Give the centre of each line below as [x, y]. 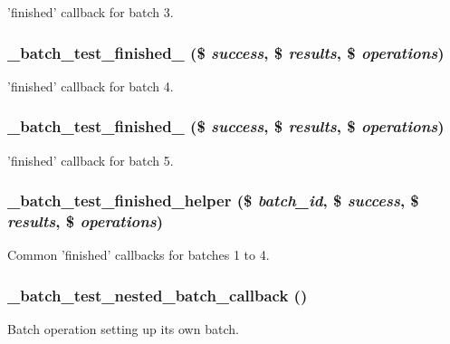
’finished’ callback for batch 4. [91, 86]
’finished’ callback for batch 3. [91, 12]
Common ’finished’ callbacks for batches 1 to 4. [139, 255]
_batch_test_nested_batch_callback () [158, 295]
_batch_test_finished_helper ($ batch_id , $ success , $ [213, 201]
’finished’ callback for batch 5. [91, 160]
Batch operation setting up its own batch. [123, 329]
